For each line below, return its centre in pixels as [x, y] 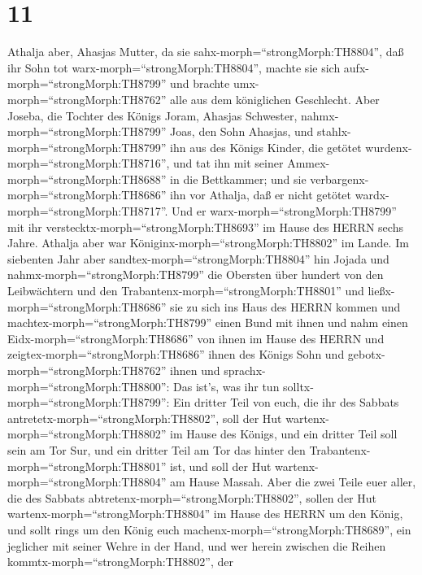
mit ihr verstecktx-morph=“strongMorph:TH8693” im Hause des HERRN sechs [205, 227]
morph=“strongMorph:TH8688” [87, 179]
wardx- [372, 195]
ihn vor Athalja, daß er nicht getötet [261, 195]
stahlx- [334, 131]
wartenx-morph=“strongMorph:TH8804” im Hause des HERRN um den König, [205, 514]
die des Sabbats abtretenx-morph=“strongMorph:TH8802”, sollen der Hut [192, 497]
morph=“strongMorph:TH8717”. [88, 211]
